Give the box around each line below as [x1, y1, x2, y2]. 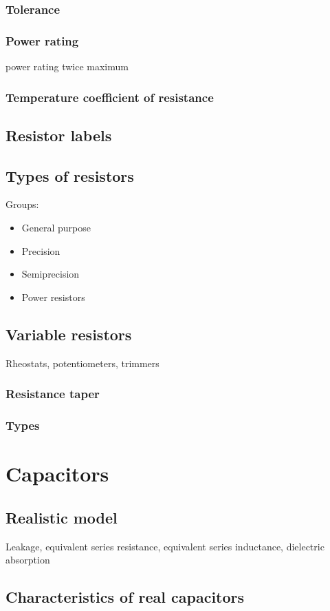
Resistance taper [5, 385, 100, 402]
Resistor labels [5, 124, 112, 145]
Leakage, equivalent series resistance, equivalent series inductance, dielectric [5, 539, 324, 553]
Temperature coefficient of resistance [5, 88, 214, 105]
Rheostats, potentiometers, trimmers [5, 355, 159, 370]
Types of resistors [5, 165, 134, 186]
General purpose [21, 220, 91, 235]
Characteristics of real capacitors [5, 586, 245, 608]
